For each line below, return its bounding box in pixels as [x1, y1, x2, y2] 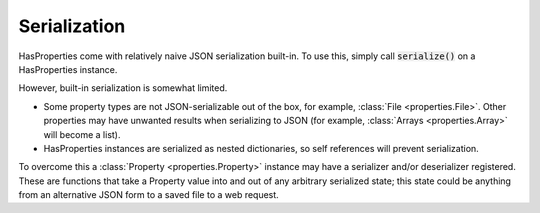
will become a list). [43, 128, 121, 140]
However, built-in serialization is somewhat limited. [18, 82, 228, 94]
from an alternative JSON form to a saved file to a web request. [18, 189, 279, 201]
